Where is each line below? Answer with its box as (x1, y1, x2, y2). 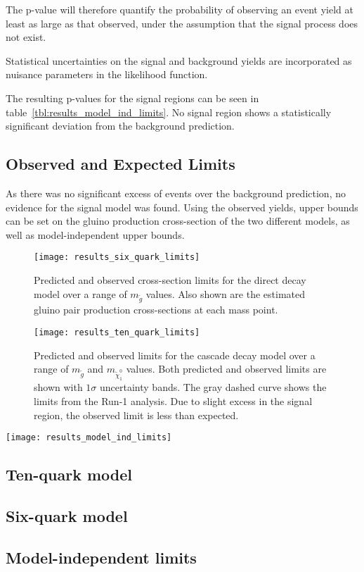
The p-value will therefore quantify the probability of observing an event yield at (6, 2, 353, 16)
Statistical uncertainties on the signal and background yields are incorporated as (6, 53, 352, 68)
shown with (34, 380, 83, 394)
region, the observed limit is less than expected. (34, 407, 239, 422)
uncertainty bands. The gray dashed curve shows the (100, 380, 327, 394)
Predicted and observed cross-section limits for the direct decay (34, 272, 306, 287)
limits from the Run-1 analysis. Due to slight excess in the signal (34, 394, 313, 409)
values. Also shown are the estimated (145, 286, 306, 301)
